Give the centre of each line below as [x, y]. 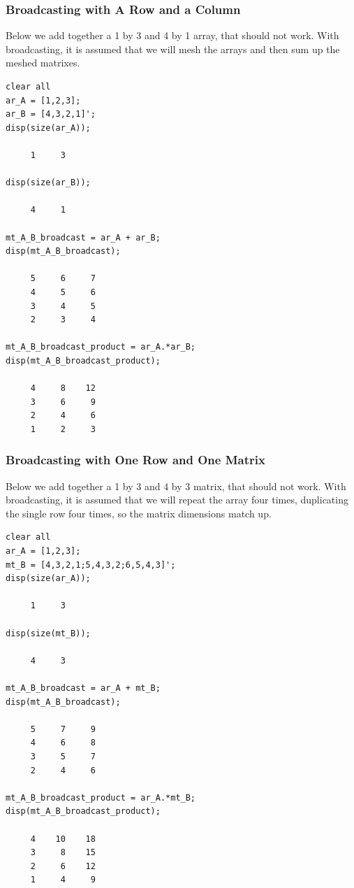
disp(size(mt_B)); [48, 633]
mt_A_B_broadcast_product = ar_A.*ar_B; [101, 347]
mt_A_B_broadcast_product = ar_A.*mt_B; [101, 797]
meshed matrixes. [43, 63]
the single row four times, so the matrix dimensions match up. [139, 513]
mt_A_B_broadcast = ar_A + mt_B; [83, 688]
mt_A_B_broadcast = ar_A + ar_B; [83, 237]
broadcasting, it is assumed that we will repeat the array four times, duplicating [177, 500]
